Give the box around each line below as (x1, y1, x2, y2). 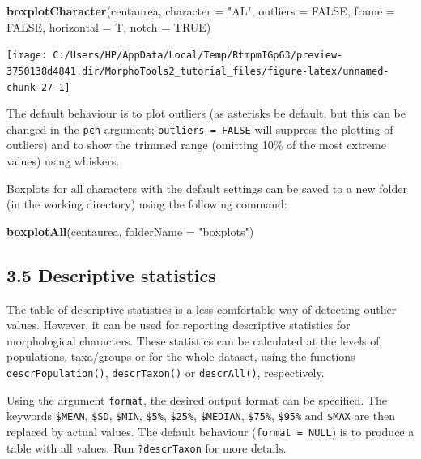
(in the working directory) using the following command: (6, 195, 287, 212)
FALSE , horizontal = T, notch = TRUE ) (6, 18, 211, 35)
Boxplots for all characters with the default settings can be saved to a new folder (6, 179, 407, 196)
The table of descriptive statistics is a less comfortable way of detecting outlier (6, 300, 397, 317)
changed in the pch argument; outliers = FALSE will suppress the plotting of (6, 120, 393, 137)
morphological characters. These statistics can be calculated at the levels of (6, 332, 380, 349)
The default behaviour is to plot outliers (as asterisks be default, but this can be (6, 105, 406, 122)
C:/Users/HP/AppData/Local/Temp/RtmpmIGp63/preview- (53, 49, 343, 62)
